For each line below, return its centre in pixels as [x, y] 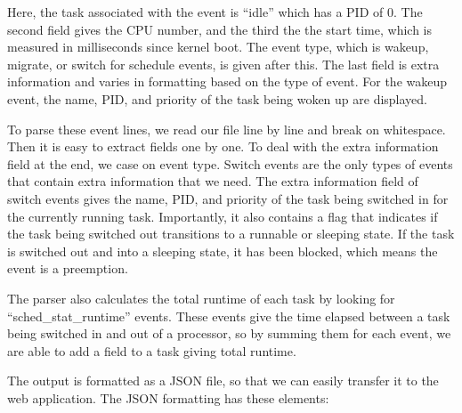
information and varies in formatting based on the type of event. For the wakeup [227, 81]
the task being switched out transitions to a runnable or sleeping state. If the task [231, 234]
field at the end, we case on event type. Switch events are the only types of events [230, 163]
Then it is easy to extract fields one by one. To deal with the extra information [223, 146]
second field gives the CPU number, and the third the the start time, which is [219, 29]
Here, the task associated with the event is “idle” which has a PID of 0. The [215, 12]
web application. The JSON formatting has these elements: [168, 397]
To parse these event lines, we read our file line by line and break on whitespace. [227, 129]
